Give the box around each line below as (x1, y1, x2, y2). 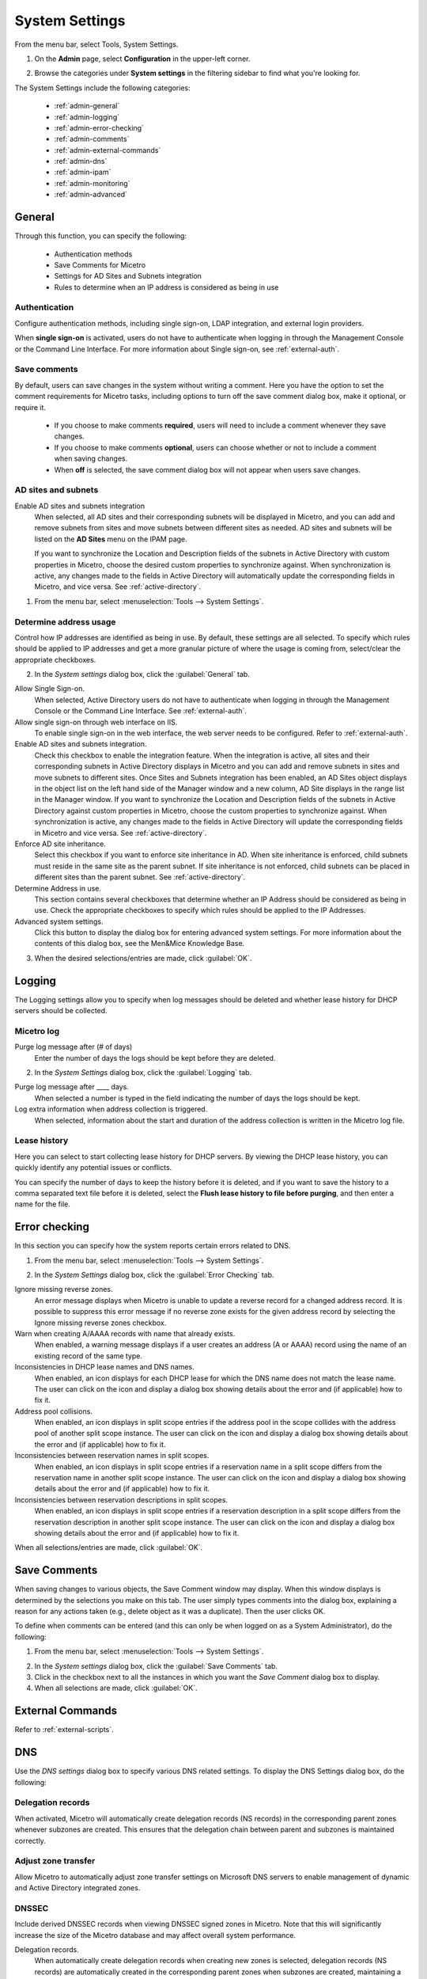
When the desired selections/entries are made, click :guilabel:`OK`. (34, 953, 252, 963)
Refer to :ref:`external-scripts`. (14, 1725, 114, 1734)
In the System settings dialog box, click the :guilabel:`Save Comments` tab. (34, 1661, 278, 1670)
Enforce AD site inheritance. (14, 839, 106, 849)
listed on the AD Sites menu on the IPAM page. (34, 534, 187, 544)
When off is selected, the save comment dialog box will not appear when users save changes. (54, 465, 361, 474)
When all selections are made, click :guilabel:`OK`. (34, 1683, 198, 1693)
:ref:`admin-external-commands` (54, 145, 161, 154)
